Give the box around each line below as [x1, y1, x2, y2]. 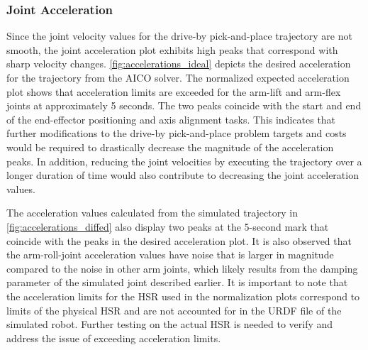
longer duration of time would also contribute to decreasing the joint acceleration [6, 168, 359, 182]
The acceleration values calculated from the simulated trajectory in [6, 205, 298, 220]
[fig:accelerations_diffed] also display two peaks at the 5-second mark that [6, 219, 329, 234]
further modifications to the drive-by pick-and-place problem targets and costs [6, 126, 347, 141]
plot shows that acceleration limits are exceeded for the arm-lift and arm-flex [6, 84, 341, 99]
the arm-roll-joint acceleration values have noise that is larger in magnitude [6, 247, 334, 262]
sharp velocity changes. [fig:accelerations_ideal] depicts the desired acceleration [6, 56, 351, 71]
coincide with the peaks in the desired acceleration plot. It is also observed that [6, 233, 352, 248]
